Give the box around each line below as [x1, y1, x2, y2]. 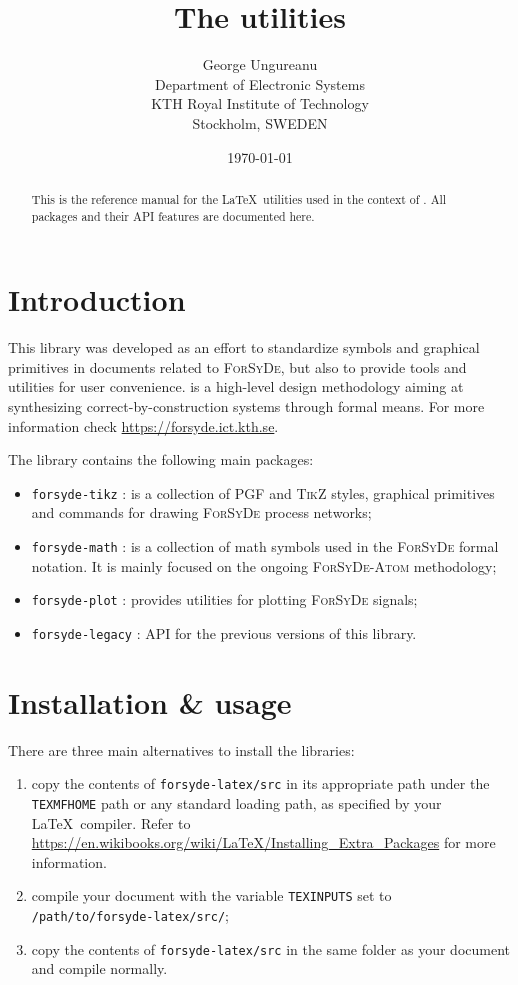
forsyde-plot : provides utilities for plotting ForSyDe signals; [31, 589, 418, 610]
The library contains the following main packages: [8, 449, 314, 470]
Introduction [8, 279, 186, 320]
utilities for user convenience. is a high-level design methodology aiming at [8, 376, 464, 397]
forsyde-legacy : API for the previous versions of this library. [31, 622, 417, 643]
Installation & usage [8, 681, 292, 722]
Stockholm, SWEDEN [192, 112, 328, 133]
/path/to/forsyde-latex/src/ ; [31, 904, 229, 925]
